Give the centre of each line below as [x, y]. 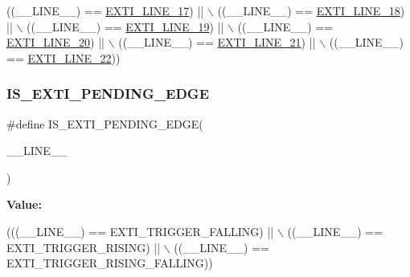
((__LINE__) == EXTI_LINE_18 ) [311, 10]
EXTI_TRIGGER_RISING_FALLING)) [110, 263]
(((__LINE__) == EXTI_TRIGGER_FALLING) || [140, 231]
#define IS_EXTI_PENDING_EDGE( [105, 123]
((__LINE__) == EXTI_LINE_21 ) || [217, 42]
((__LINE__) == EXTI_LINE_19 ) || [125, 26]
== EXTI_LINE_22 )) [64, 57]
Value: [24, 204]
